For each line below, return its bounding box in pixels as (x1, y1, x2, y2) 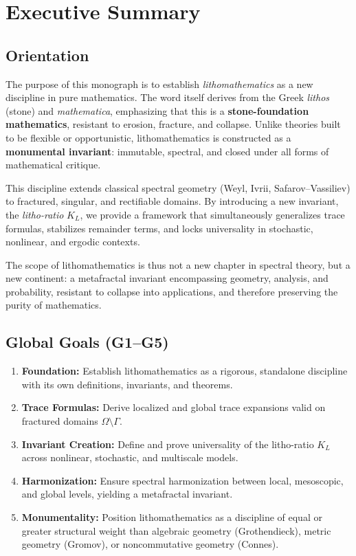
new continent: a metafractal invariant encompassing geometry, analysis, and (5, 271, 329, 285)
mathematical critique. (5, 157, 101, 172)
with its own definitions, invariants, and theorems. (21, 377, 233, 391)
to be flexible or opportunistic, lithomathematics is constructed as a (5, 130, 291, 144)
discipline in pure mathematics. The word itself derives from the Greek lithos (5, 90, 330, 104)
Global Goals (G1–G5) (5, 331, 169, 353)
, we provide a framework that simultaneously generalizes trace (80, 207, 345, 221)
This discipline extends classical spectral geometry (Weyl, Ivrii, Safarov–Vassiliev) (5, 180, 351, 194)
